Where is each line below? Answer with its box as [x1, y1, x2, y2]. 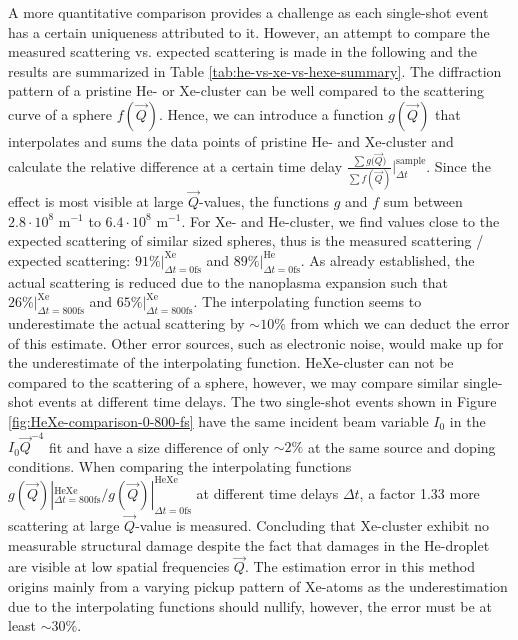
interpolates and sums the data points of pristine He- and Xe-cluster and [8, 130, 454, 151]
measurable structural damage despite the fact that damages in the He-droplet [8, 534, 490, 555]
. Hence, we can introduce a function [159, 103, 384, 124]
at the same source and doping [307, 436, 496, 457]
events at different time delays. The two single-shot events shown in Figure [38, 391, 497, 412]
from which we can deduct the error [290, 312, 510, 333]
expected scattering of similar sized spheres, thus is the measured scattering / [8, 230, 484, 251]
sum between [383, 190, 463, 211]
